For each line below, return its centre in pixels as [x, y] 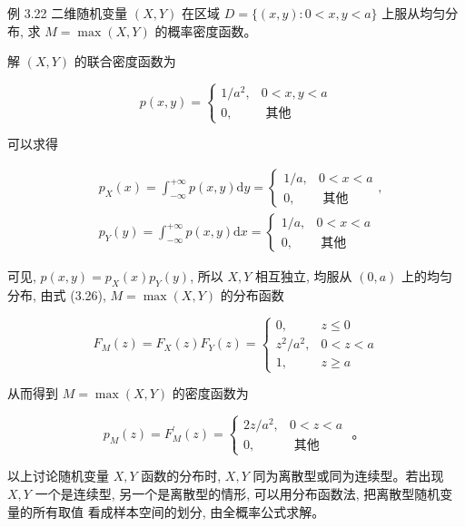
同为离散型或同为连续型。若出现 [348, 476]
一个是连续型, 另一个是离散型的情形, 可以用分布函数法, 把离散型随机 [237, 494]
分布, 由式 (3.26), [57, 294]
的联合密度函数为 [125, 61]
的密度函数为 [210, 393]
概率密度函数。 [212, 30]
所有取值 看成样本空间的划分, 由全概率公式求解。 [178, 511]
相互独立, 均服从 [304, 276]
